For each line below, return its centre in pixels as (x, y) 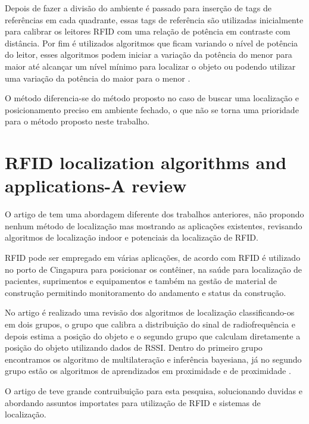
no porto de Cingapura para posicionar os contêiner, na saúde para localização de (154, 269)
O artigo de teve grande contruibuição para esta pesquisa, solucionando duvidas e (154, 390)
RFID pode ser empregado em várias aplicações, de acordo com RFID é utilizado (153, 258)
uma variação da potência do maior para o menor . (98, 78)
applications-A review (96, 185)
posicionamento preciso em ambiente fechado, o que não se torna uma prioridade (152, 109)
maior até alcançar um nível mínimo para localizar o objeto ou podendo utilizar (150, 66)
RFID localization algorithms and (146, 162)
